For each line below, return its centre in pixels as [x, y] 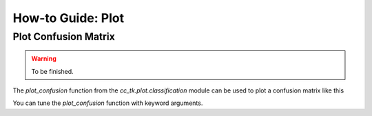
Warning [44, 59]
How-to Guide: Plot [68, 18]
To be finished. [52, 71]
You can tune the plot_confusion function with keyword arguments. [108, 103]
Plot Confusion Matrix [64, 37]
